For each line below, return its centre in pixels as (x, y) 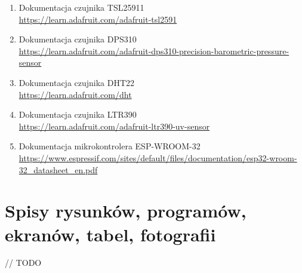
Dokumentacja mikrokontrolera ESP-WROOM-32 (110, 146)
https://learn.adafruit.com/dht (75, 94)
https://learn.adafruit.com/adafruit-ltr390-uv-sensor (114, 126)
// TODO (23, 263)
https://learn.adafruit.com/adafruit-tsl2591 (98, 19)
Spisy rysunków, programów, (126, 211)
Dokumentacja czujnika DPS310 (78, 39)
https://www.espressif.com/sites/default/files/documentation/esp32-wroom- (158, 157)
